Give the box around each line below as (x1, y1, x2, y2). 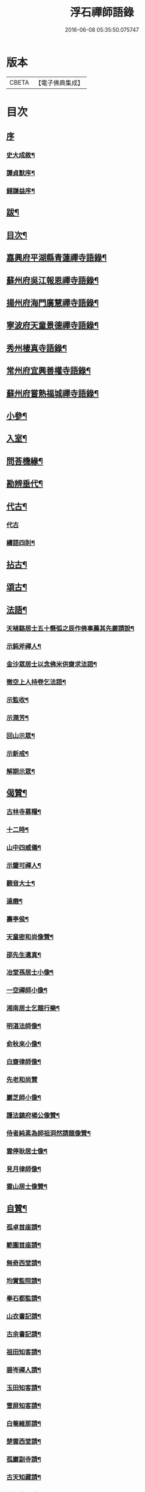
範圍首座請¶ (6, 1241, 41, 1249)
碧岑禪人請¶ (6, 1366, 41, 1375)
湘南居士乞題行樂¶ (6, 1004, 60, 1012)
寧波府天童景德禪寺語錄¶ (6, 320, 99, 331)
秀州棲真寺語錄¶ (6, 343, 67, 353)
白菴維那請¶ (6, 1419, 41, 1427)
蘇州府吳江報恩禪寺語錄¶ (6, 275, 99, 285)
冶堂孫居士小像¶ (6, 968, 54, 977)
